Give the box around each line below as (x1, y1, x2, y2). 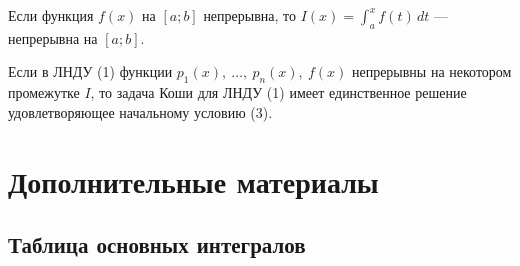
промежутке (8, 82, 80, 103)
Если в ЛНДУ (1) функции (8, 61, 173, 82)
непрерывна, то (203, 5, 297, 25)
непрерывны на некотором (351, 61, 512, 82)
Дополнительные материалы (8, 160, 379, 201)
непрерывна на (8, 27, 98, 48)
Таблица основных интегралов (8, 229, 306, 260)
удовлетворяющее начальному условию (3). (8, 101, 273, 122)
